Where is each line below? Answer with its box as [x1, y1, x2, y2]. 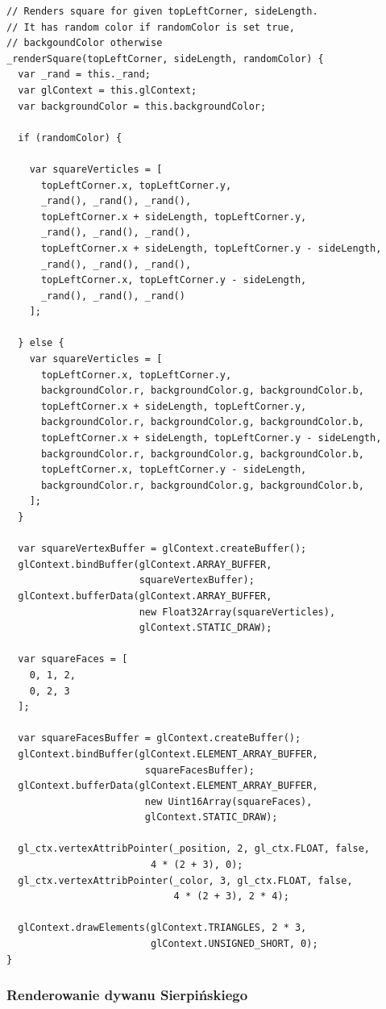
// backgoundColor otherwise [6, 37, 163, 49]
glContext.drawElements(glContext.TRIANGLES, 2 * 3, [18, 922, 307, 934]
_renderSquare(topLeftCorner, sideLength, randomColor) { [6, 52, 324, 65]
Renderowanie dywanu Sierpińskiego [6, 985, 248, 1005]
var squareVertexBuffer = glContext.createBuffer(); [18, 543, 307, 555]
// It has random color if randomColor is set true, [6, 21, 295, 33]
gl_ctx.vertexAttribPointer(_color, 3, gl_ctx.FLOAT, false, [18, 874, 353, 886]
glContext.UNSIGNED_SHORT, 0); [150, 938, 318, 950]
